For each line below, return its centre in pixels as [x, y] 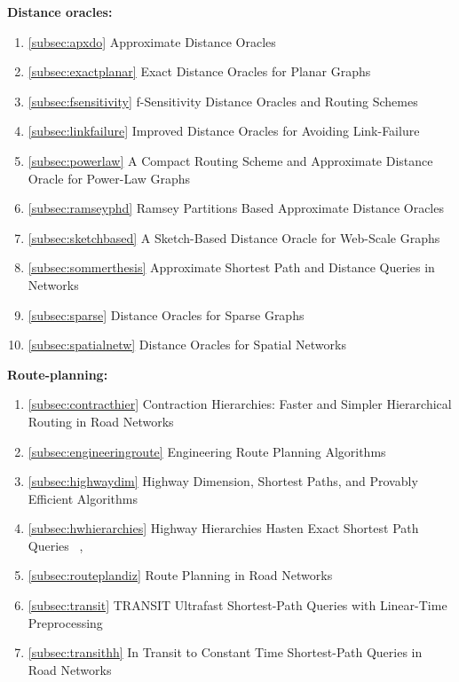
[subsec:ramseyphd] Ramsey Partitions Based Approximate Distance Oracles [236, 208]
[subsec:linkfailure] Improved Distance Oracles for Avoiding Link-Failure [224, 131]
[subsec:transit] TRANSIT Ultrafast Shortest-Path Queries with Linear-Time [237, 605]
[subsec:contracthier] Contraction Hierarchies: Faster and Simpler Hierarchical [240, 404]
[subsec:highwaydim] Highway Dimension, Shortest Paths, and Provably [223, 481]
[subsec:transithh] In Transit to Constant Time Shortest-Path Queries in [225, 652]
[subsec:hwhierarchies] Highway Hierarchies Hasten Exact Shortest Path [223, 528]
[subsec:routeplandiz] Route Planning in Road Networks [180, 575]
